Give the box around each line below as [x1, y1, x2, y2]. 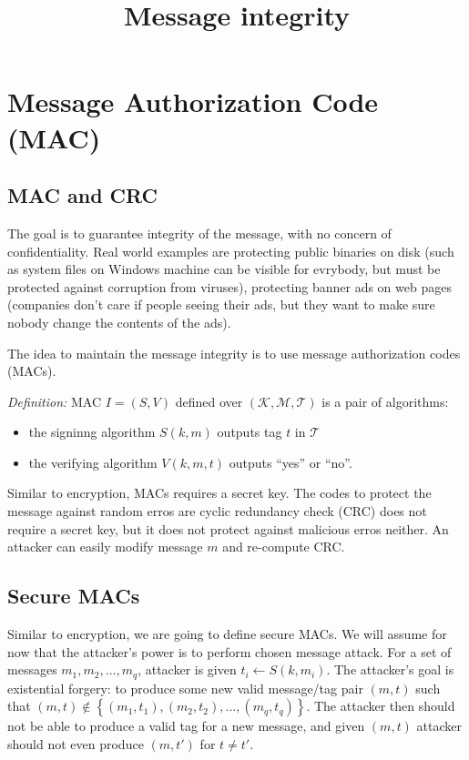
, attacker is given [138, 660, 237, 679]
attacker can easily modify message [7, 537, 203, 556]
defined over [175, 391, 243, 410]
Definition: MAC [7, 391, 102, 410]
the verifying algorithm [28, 452, 158, 471]
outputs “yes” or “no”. [229, 452, 352, 471]
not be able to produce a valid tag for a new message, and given [7, 716, 365, 735]
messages [7, 660, 57, 679]
